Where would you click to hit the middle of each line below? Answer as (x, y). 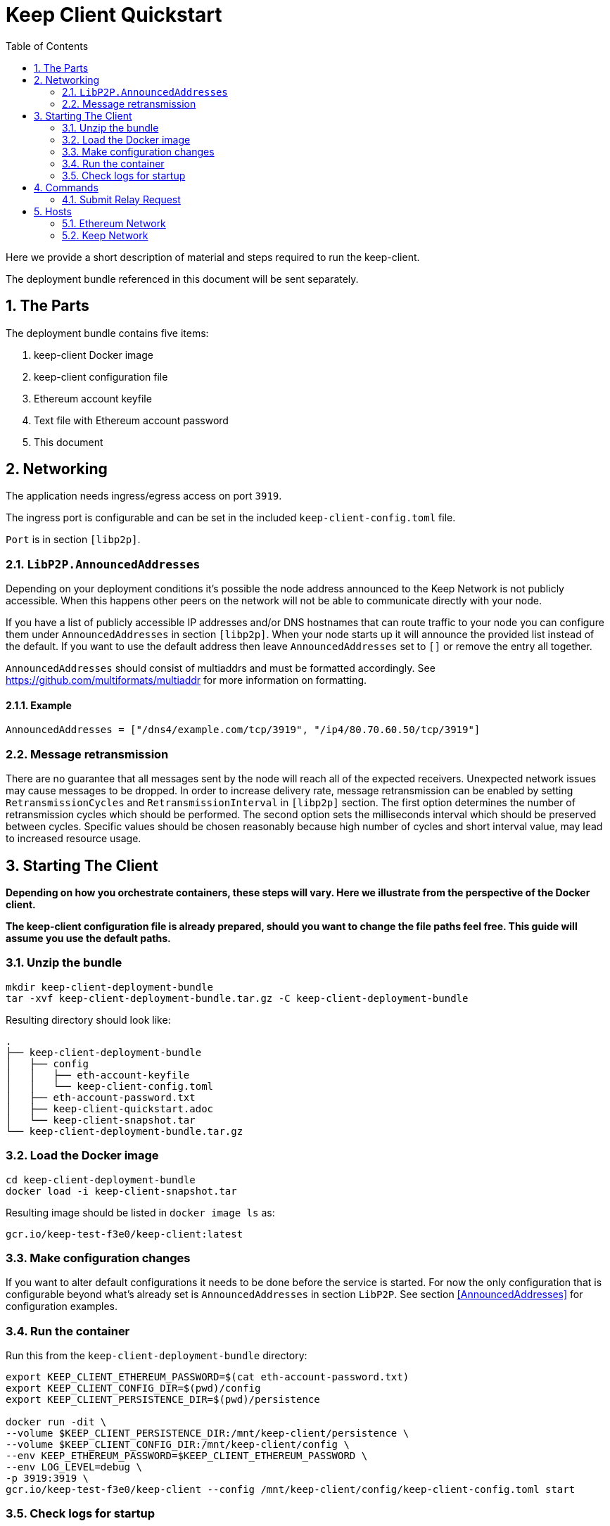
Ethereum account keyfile (93, 398)
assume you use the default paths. (88, 938)
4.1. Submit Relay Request (121, 199)
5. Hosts (53, 211)
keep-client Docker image (94, 355)
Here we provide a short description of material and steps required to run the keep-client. (213, 257)
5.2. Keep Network (105, 235)
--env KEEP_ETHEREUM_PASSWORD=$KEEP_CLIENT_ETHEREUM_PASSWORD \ (187, 1456)
